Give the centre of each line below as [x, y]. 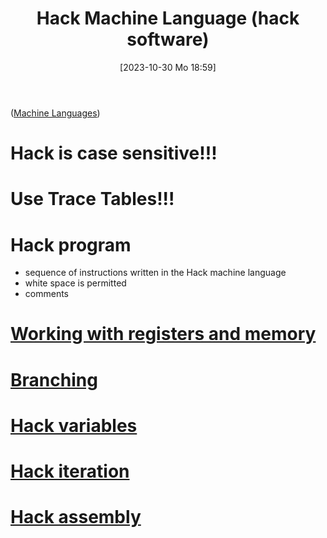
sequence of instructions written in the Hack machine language [155, 273]
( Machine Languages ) [55, 113]
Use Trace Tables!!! [92, 199]
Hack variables [74, 425]
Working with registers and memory [163, 334]
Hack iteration [70, 471]
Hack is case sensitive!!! [114, 153]
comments [46, 294]
